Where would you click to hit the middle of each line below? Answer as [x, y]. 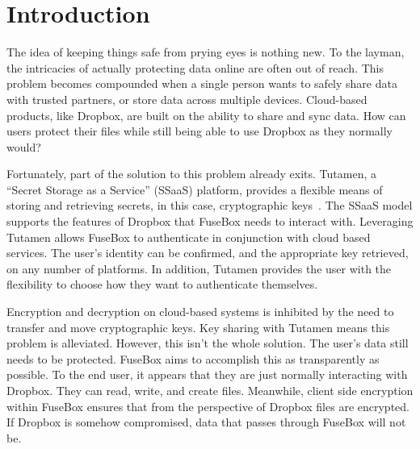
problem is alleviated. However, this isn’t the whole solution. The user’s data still [208, 343]
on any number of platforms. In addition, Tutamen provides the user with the [199, 268]
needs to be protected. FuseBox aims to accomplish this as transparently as [193, 358]
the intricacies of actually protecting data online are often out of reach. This [195, 67]
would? [24, 146]
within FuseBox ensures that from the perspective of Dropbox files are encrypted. [208, 406]
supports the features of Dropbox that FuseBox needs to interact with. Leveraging [210, 221]
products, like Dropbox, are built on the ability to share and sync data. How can [206, 115]
